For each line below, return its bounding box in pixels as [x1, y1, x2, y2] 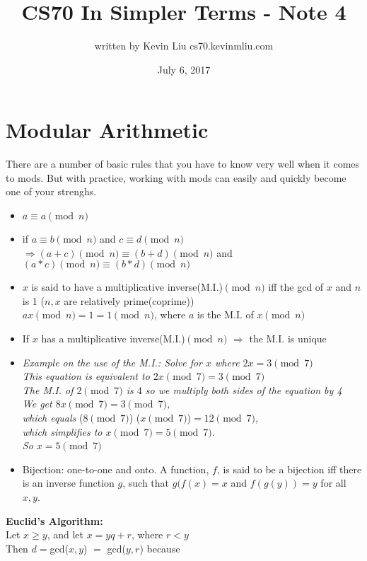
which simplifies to [22, 424, 103, 439]
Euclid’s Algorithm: [6, 513, 103, 528]
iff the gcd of [268, 279, 324, 294]
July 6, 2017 [157, 62, 211, 76]
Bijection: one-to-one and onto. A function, [22, 461, 209, 476]
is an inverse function [22, 475, 115, 490]
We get [22, 396, 52, 411]
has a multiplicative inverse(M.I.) [41, 331, 185, 345]
